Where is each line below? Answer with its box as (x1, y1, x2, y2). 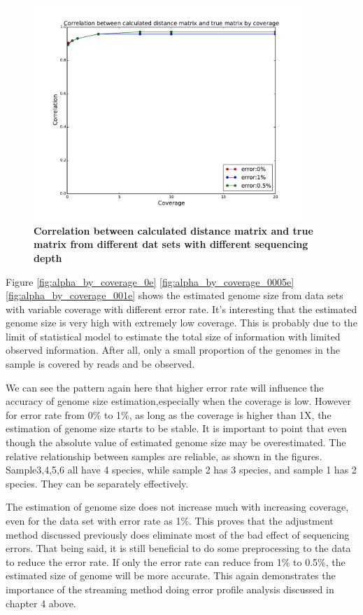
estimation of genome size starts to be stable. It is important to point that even (6, 421, 347, 436)
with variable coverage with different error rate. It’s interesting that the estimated (6, 301, 357, 316)
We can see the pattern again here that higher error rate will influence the (6, 380, 324, 394)
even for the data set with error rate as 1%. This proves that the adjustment (6, 513, 334, 527)
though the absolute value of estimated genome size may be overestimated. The (6, 435, 346, 450)
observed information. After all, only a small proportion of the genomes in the (6, 343, 341, 357)
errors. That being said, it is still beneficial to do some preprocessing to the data (6, 541, 351, 555)
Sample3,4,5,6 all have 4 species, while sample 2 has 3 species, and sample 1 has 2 (6, 462, 357, 477)
